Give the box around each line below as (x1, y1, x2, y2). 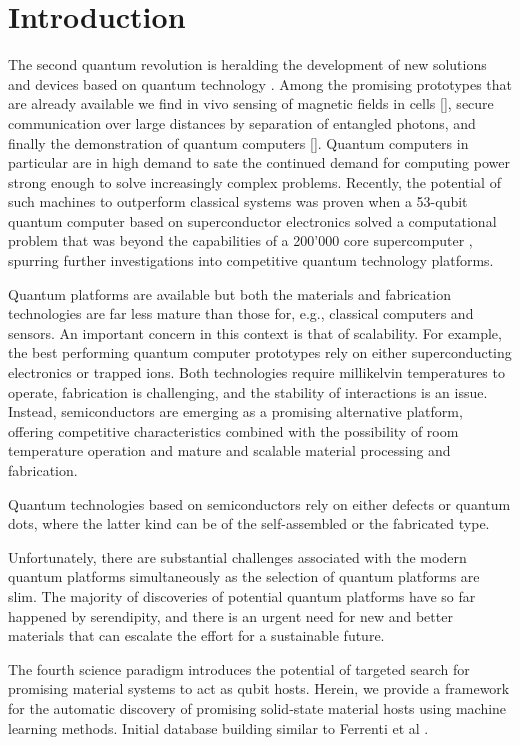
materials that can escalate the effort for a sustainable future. (8, 625, 385, 646)
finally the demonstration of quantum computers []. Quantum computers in (8, 132, 469, 153)
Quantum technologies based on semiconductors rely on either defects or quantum (8, 493, 511, 514)
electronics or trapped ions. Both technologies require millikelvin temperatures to (8, 362, 505, 383)
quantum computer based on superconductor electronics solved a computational (8, 210, 497, 231)
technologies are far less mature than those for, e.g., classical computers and (8, 303, 474, 324)
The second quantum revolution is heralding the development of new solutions (8, 54, 487, 75)
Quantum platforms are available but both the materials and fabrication (8, 283, 451, 304)
